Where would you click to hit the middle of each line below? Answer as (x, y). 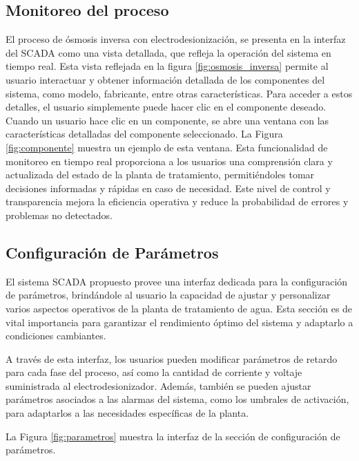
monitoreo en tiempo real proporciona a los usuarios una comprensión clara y (169, 161)
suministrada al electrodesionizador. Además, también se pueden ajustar (158, 385)
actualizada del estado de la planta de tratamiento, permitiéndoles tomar (160, 175)
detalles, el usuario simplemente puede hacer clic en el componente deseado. (166, 107)
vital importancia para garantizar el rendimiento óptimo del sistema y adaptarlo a (179, 322)
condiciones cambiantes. (56, 336)
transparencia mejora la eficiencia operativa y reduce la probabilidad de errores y (177, 201)
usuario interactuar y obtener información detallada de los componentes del (165, 79)
